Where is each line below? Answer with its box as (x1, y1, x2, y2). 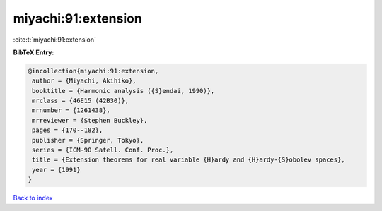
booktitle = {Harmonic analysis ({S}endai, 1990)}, (32, 87, 215, 95)
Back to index (13, 194, 53, 203)
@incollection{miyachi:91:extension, (28, 67, 159, 75)
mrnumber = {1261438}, (32, 107, 111, 114)
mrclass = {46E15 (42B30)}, (32, 97, 129, 105)
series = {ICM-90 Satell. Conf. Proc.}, (32, 146, 174, 155)
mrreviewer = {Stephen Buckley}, (32, 116, 148, 124)
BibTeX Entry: (13, 48, 54, 56)
